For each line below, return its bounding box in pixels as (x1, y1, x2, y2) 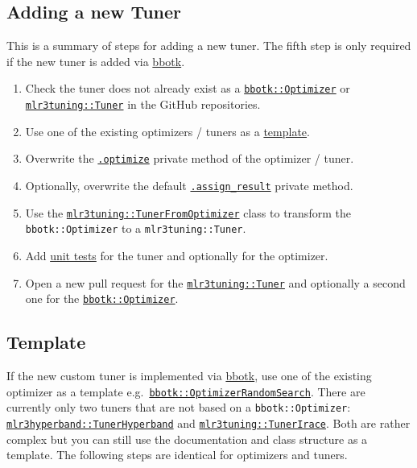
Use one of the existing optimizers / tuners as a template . (25, 122, 310, 139)
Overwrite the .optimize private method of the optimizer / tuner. (25, 150, 354, 167)
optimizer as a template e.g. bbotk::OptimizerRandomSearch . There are (6, 383, 365, 400)
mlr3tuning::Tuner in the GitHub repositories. (25, 96, 261, 113)
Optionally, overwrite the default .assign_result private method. (25, 176, 353, 193)
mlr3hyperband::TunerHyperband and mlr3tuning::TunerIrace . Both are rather (6, 414, 411, 431)
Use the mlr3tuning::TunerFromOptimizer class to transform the (25, 204, 351, 221)
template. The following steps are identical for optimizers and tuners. (6, 446, 348, 463)
